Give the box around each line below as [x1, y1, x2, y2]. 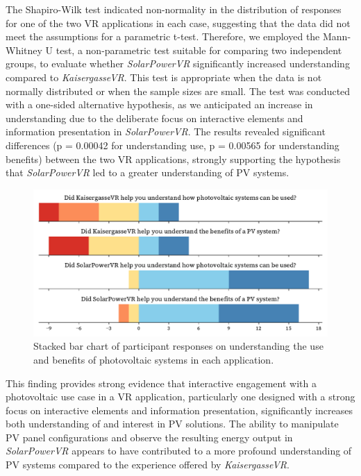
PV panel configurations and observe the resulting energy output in [6, 430, 293, 444]
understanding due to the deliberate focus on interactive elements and [6, 110, 303, 125]
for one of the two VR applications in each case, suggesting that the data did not [6, 15, 351, 30]
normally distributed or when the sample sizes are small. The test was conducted [6, 83, 351, 98]
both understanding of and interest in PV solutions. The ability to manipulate [6, 416, 339, 431]
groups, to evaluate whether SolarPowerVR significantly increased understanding [6, 56, 350, 71]
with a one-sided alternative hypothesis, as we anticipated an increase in [6, 97, 313, 112]
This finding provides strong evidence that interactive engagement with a [6, 375, 317, 390]
